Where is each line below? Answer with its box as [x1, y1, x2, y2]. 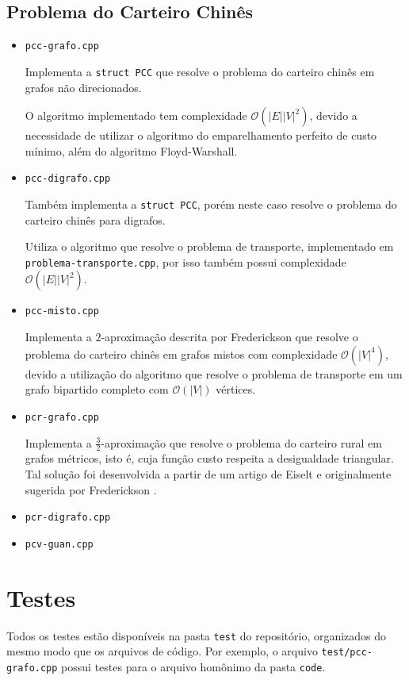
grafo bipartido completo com [25, 381, 169, 398]
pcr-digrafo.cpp [25, 512, 111, 524]
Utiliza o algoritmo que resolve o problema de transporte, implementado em [25, 238, 394, 255]
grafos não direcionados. [25, 79, 142, 95]
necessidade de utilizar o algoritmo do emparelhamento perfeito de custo [25, 127, 377, 144]
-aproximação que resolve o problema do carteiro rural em [101, 434, 382, 451]
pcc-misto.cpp [25, 305, 99, 317]
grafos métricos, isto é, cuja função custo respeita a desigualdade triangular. [25, 450, 394, 467]
